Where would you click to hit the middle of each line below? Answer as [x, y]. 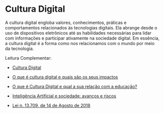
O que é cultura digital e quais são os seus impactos [65, 77]
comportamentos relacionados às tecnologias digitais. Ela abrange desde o [81, 27]
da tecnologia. [20, 48]
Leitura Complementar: [28, 58]
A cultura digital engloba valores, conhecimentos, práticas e [66, 23]
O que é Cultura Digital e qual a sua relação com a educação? [75, 86]
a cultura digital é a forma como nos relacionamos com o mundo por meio [80, 43]
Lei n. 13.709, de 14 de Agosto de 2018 [51, 105]
